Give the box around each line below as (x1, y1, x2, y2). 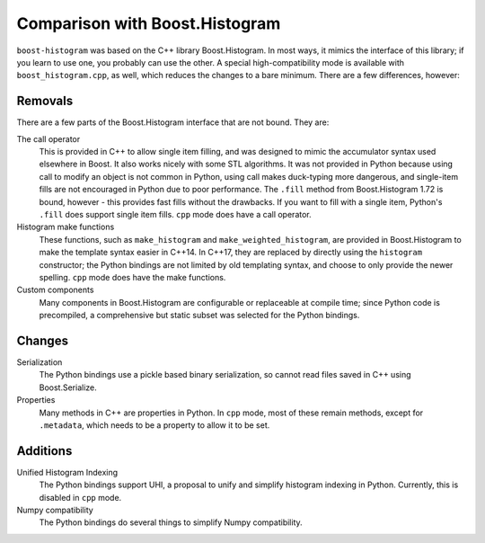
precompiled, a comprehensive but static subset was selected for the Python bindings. (39, 310, 360, 321)
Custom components (16, 284, 94, 296)
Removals (16, 93, 74, 109)
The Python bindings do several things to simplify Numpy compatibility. (39, 517, 303, 528)
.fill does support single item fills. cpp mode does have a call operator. (39, 209, 312, 219)
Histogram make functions (16, 221, 115, 233)
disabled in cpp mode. (39, 492, 122, 503)
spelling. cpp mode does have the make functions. (39, 271, 226, 282)
